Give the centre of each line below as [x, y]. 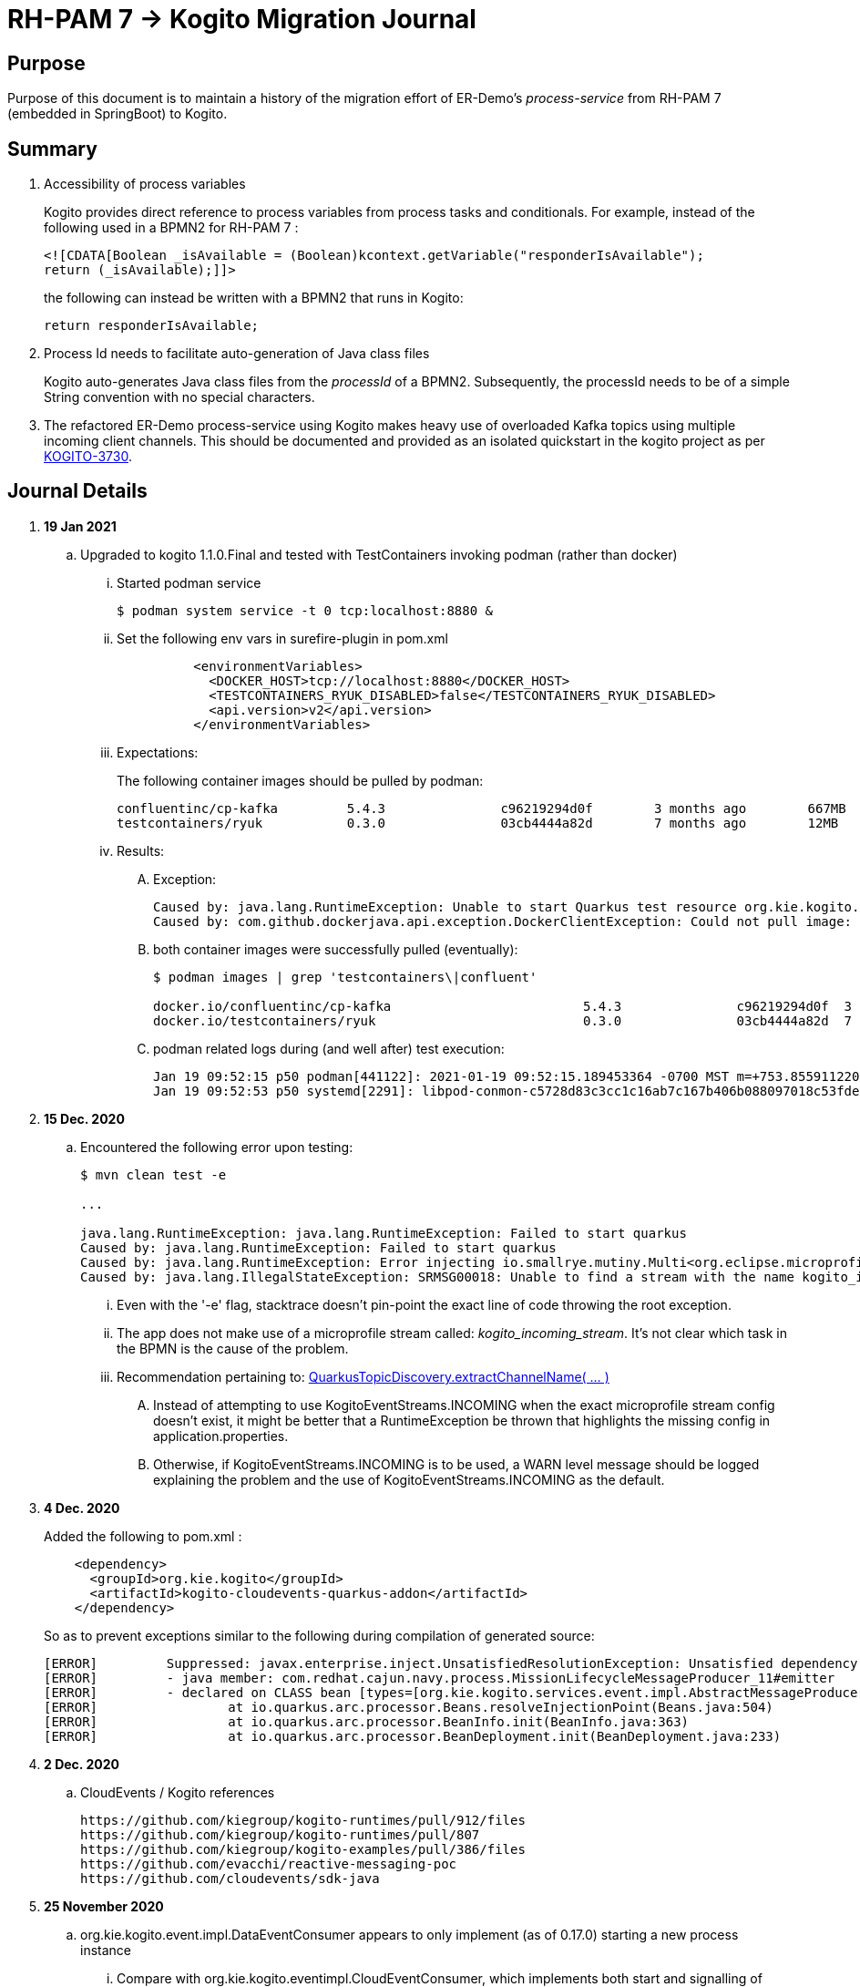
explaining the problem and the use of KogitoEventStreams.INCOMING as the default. [409, 1479]
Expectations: [158, 752]
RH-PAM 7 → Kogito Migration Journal [242, 19]
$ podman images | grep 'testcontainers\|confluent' [345, 977]
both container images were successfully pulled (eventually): [336, 949]
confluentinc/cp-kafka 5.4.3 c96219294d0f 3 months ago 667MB [481, 808]
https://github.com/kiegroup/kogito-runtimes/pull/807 [280, 1834]
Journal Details [77, 491]
